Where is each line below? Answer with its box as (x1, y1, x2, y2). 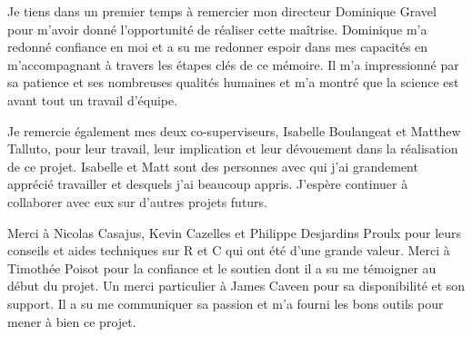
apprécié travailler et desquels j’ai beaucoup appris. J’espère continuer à (7, 174, 408, 193)
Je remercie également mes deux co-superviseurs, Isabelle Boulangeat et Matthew (7, 121, 461, 140)
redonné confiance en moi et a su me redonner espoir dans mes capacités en (7, 37, 428, 56)
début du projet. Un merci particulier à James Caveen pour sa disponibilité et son (7, 276, 466, 295)
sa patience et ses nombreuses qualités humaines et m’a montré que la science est (7, 73, 459, 92)
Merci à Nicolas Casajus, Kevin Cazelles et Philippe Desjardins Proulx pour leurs (7, 223, 462, 242)
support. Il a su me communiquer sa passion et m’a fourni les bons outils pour (7, 293, 444, 312)
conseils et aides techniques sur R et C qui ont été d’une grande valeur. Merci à (7, 241, 450, 260)
